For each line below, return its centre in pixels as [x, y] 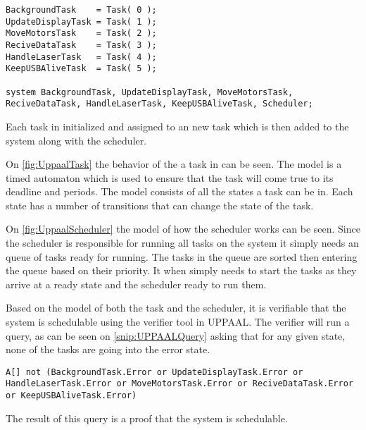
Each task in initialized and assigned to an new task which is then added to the [177, 126]
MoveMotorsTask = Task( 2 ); [81, 33]
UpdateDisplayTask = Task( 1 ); [81, 21]
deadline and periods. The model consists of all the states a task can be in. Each [179, 191]
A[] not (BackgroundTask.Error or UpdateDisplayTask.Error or [154, 372]
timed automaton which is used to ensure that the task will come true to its [170, 177]
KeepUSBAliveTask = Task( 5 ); [81, 69]
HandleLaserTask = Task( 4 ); [81, 57]
